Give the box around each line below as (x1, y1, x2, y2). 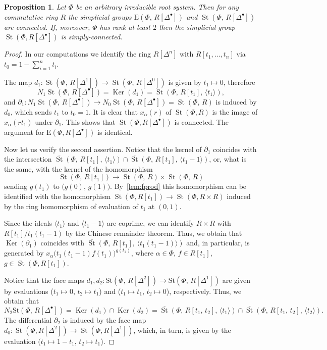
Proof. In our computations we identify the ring (4, 48, 151, 59)
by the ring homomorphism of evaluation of (4, 201, 138, 211)
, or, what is (209, 154, 247, 164)
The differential (4, 314, 52, 325)
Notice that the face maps (4, 274, 84, 285)
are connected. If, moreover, (4, 21, 90, 32)
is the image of (212, 106, 258, 117)
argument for (4, 126, 44, 137)
